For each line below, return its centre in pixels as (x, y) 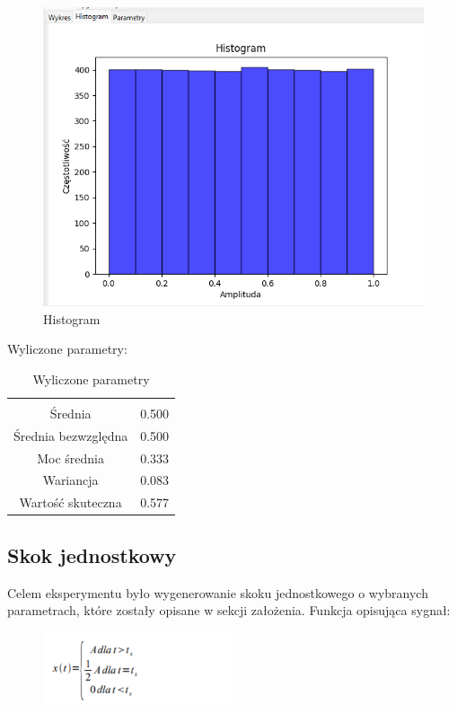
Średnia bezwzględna (71, 435)
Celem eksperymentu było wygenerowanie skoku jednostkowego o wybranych (218, 592)
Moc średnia (70, 458)
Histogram (72, 318)
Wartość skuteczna (70, 502)
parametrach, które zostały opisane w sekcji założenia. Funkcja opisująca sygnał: (229, 610)
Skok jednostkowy (92, 555)
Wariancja (70, 480)
